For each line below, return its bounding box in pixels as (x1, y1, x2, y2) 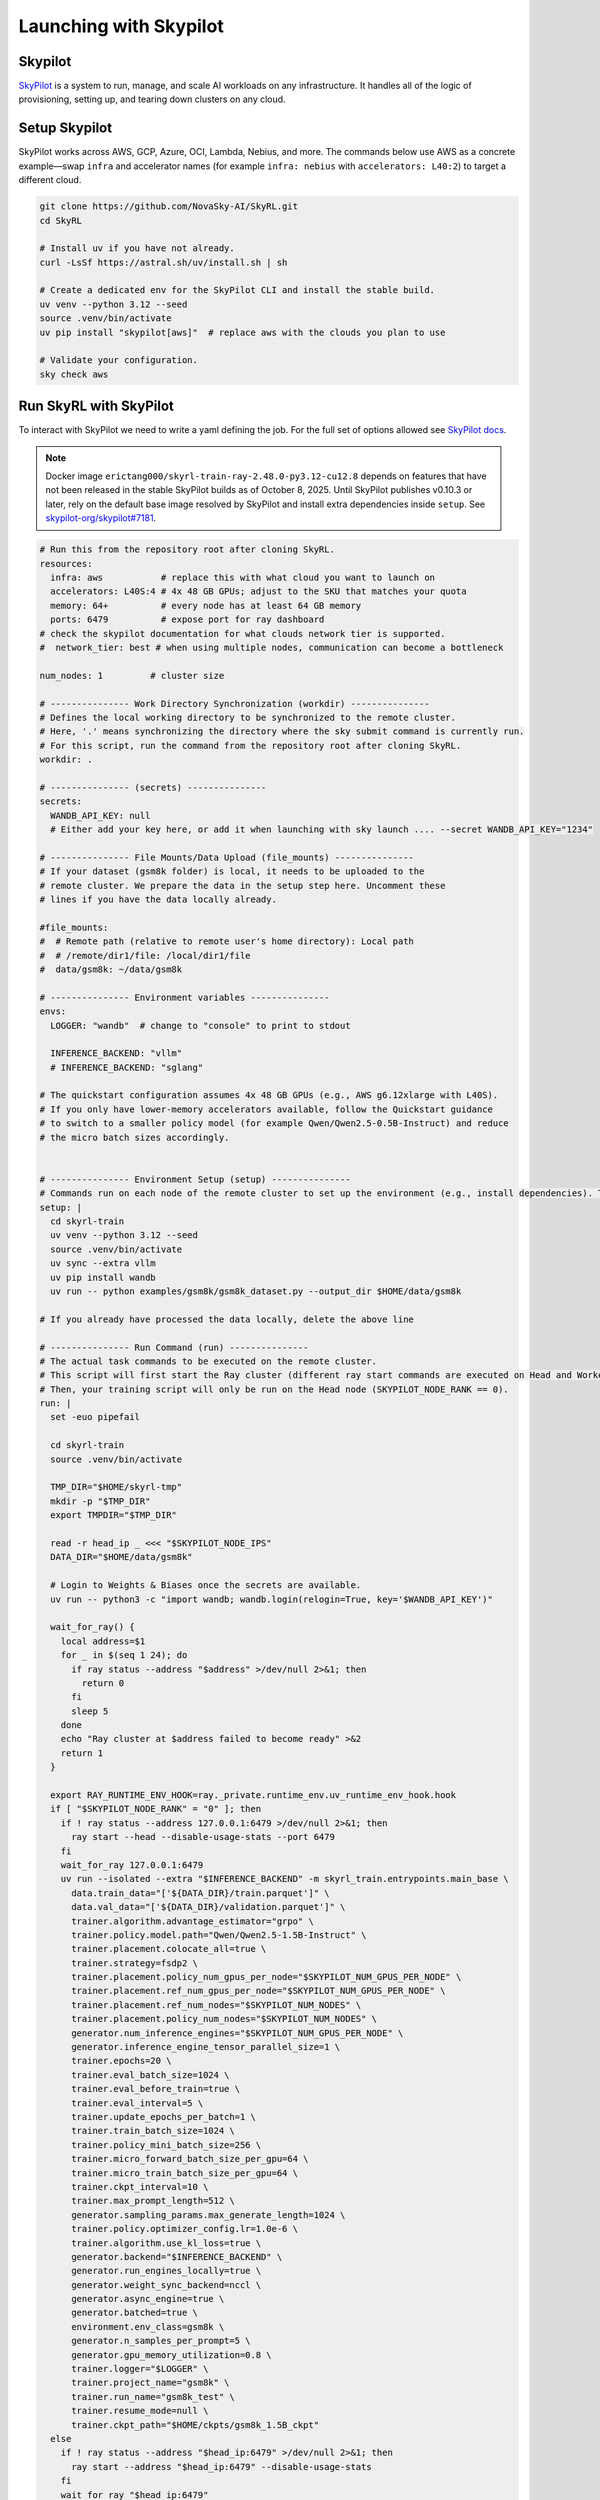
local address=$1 (60, 1635, 146, 1647)
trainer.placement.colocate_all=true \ (71, 1943, 267, 1955)
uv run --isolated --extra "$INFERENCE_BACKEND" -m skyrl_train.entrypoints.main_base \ (60, 1873, 509, 1885)
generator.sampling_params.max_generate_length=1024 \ (71, 2209, 346, 2220)
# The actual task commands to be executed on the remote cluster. (39, 1355, 378, 1367)
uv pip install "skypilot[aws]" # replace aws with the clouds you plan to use (39, 326, 446, 338)
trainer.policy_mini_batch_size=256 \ (71, 2139, 262, 2150)
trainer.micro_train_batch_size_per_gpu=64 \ (71, 2167, 299, 2179)
